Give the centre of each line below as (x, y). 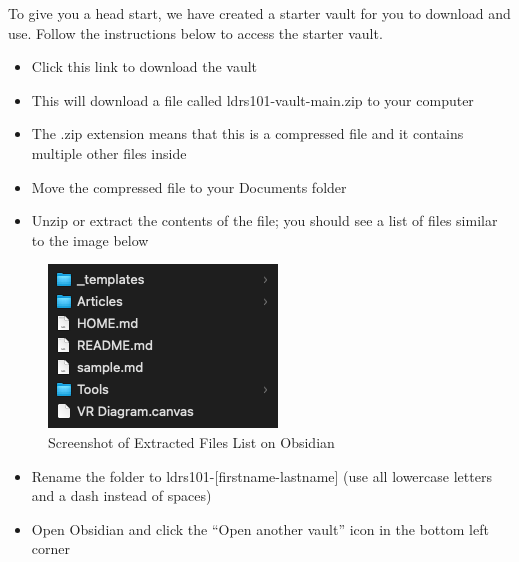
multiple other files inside (109, 152)
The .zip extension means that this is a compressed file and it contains (247, 133)
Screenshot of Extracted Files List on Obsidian (191, 441)
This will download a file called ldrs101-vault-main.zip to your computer (252, 99)
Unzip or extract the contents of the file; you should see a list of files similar (264, 220)
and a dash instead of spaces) (121, 495)
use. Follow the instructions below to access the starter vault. (195, 32)
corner (50, 548)
